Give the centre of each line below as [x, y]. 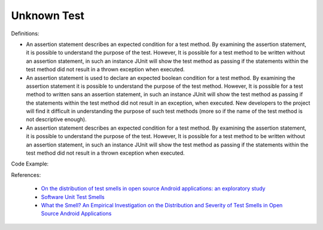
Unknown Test [48, 16]
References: [26, 175]
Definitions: [25, 33]
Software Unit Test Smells [73, 197]
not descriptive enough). [56, 119]
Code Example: [30, 164]
